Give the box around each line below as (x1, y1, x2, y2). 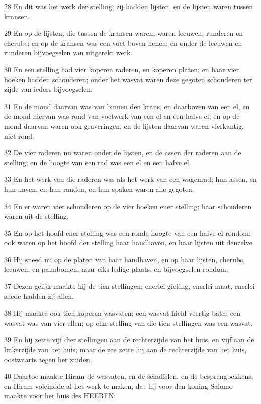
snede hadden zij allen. (4, 290, 74, 301)
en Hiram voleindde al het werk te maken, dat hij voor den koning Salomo (4, 380, 233, 391)
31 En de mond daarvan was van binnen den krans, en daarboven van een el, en (4, 100, 250, 111)
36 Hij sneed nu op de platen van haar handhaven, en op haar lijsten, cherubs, (4, 254, 245, 264)
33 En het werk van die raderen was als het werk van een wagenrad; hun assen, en (4, 174, 257, 184)
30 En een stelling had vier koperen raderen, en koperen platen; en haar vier (4, 64, 239, 74)
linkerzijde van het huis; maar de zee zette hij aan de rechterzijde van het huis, (4, 344, 247, 355)
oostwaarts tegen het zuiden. (4, 354, 92, 364)
